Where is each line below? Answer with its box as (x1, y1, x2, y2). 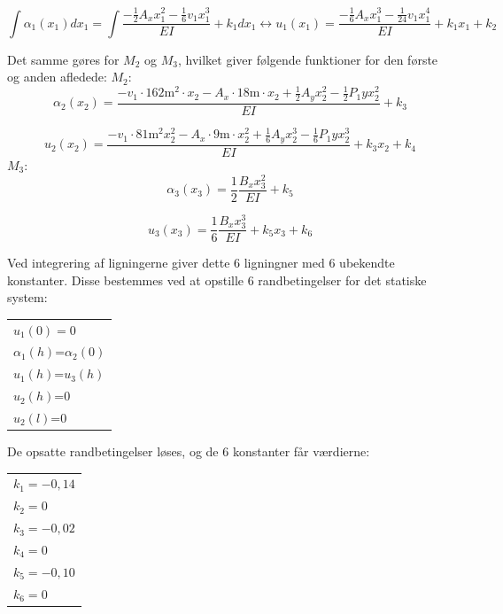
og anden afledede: (7, 67, 107, 86)
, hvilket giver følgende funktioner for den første (177, 50, 438, 68)
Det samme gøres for (7, 50, 120, 68)
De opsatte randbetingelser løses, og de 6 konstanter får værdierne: (7, 442, 370, 461)
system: (7, 288, 48, 307)
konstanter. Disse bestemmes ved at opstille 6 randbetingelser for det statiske (7, 270, 427, 289)
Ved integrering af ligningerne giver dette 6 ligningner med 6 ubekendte (7, 253, 395, 272)
